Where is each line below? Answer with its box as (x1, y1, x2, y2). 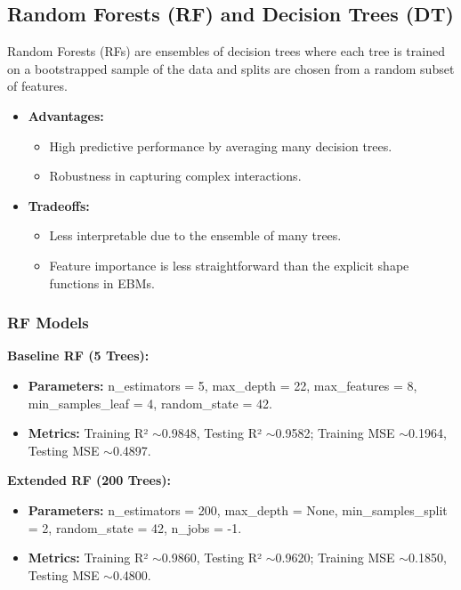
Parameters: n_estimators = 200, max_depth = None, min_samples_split (28, 500, 448, 519)
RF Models (7, 311, 89, 334)
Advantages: (28, 106, 104, 125)
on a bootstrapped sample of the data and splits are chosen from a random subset (7, 59, 455, 77)
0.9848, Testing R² (161, 424, 262, 442)
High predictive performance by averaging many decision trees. (49, 136, 392, 155)
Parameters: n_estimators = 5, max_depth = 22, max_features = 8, (28, 376, 417, 394)
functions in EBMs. (49, 273, 155, 292)
